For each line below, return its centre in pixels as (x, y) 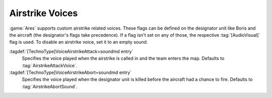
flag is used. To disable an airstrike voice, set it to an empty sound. (79, 42)
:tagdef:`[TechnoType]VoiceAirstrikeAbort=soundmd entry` (71, 72)
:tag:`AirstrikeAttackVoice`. (50, 65)
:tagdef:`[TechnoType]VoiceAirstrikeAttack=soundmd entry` (71, 51)
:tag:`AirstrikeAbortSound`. (50, 86)
